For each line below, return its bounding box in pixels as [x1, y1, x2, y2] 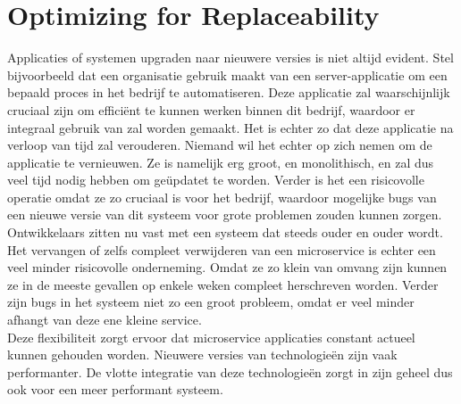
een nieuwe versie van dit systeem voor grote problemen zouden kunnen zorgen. [7, 205, 442, 224]
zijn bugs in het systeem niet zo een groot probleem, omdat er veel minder [7, 293, 415, 311]
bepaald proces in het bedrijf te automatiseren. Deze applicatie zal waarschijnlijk [7, 83, 450, 102]
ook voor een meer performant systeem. [7, 380, 223, 399]
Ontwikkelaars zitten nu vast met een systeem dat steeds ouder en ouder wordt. [7, 223, 443, 242]
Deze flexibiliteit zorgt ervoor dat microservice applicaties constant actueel [7, 327, 415, 346]
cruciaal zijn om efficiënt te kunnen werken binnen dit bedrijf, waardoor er [7, 100, 415, 119]
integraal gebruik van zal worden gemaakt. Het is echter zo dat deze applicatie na [7, 118, 454, 136]
